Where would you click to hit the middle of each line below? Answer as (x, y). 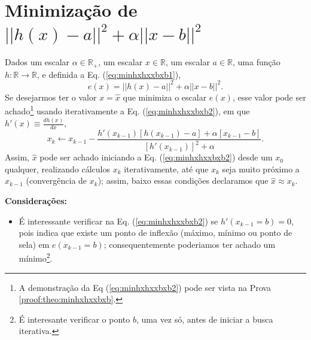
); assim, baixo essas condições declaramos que (183, 180)
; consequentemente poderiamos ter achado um (190, 244)
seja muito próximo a (261, 169)
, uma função (257, 62)
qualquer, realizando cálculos (57, 169)
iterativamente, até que (166, 169)
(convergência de (57, 180)
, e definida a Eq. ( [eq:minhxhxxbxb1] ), (109, 74)
